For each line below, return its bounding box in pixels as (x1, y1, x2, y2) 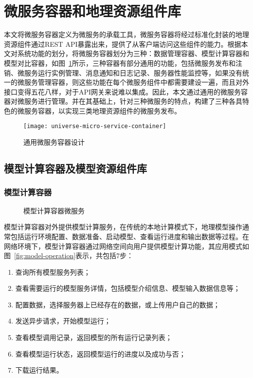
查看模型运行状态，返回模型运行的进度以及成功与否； (15, 348, 186, 359)
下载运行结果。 (15, 365, 63, 375)
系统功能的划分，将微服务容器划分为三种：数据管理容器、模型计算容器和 (17, 48, 249, 58)
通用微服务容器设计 (23, 137, 85, 147)
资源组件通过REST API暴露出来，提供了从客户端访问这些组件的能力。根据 (4, 38, 241, 49)
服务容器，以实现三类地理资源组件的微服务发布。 (24, 105, 181, 115)
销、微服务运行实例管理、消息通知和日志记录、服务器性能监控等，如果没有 (4, 67, 242, 77)
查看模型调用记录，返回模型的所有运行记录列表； (15, 332, 172, 342)
